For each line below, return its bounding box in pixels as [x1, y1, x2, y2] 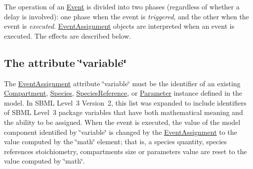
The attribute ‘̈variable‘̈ [4, 55, 126, 70]
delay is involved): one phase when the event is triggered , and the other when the [4, 11, 249, 21]
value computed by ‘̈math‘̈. [4, 156, 85, 166]
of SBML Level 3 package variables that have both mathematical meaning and [4, 107, 243, 117]
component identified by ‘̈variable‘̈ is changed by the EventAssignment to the [4, 126, 237, 137]
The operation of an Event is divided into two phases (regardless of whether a [4, 1, 240, 11]
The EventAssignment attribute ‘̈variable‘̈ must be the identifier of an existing [4, 78, 241, 88]
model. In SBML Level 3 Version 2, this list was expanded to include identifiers [4, 97, 247, 108]
